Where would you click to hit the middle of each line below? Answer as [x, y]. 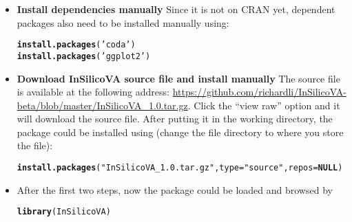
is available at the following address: [93, 92]
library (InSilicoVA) [64, 212]
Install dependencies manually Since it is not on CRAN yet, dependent [176, 9]
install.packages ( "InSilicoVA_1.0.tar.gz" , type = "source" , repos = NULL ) [180, 168]
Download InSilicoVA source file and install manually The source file [178, 78]
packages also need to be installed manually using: [123, 22]
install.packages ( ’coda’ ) [76, 45]
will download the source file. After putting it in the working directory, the [175, 119]
